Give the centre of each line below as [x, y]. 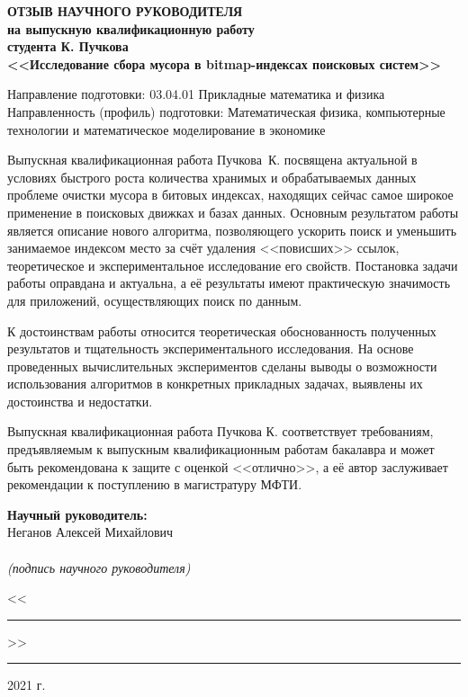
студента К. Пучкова [68, 46]
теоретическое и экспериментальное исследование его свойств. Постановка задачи [233, 265]
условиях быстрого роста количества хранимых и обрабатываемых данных [212, 177]
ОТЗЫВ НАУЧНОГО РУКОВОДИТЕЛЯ [125, 11]
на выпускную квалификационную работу [131, 28]
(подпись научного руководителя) [99, 567]
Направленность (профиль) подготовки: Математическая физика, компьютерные [226, 111]
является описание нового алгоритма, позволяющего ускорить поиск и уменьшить [232, 230]
